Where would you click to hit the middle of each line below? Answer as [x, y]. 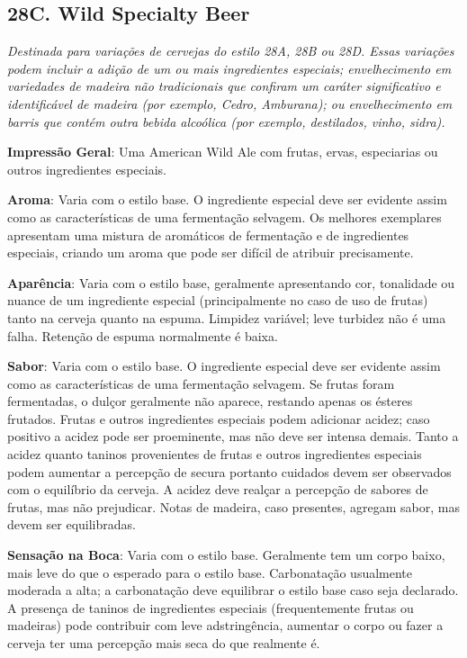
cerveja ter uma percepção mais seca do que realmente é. [164, 643]
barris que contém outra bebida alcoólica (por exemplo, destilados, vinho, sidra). [226, 121]
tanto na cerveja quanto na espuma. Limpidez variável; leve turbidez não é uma [227, 317]
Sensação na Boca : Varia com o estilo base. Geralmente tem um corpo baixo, [226, 555]
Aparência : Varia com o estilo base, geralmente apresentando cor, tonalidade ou [231, 282]
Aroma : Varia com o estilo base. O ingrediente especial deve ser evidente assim [227, 199]
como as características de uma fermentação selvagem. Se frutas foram [201, 383]
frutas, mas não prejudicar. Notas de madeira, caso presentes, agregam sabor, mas [233, 506]
